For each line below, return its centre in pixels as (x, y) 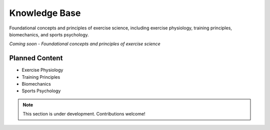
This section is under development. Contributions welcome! (84, 114)
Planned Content (36, 58)
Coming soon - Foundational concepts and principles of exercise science (85, 44)
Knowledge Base (45, 13)
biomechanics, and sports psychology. (49, 34)
